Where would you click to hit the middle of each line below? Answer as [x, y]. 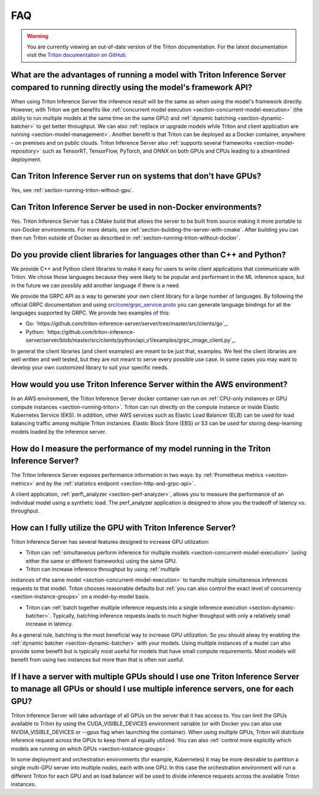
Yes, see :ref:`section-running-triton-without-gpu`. [72, 190]
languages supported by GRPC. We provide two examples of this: [91, 313]
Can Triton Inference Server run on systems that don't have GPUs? [136, 176]
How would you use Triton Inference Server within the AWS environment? [149, 384]
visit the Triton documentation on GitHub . [77, 55]
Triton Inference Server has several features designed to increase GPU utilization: [110, 541]
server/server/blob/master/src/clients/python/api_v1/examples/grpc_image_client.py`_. [131, 340]
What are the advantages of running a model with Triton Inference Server [149, 75]
